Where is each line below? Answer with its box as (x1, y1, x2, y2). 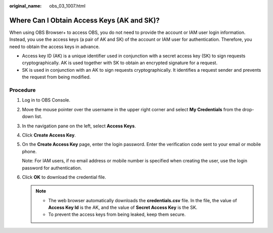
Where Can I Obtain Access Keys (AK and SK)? (9, 16, 160, 25)
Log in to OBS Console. (22, 97, 71, 103)
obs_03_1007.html (49, 3, 86, 9)
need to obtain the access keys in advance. (9, 43, 100, 50)
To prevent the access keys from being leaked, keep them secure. (48, 211, 186, 217)
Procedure (9, 86, 36, 94)
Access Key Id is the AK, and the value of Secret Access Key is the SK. (48, 205, 198, 211)
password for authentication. (22, 165, 82, 171)
